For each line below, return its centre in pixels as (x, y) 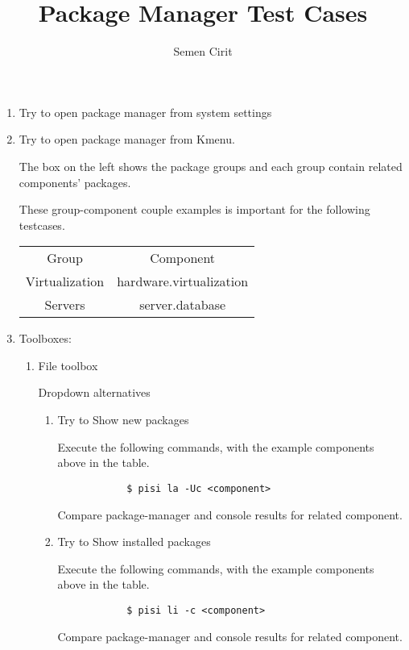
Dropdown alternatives (94, 392)
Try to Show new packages (123, 420)
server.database (183, 305)
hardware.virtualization (183, 281)
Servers (65, 305)
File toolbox (68, 365)
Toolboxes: (45, 338)
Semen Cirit (203, 51)
